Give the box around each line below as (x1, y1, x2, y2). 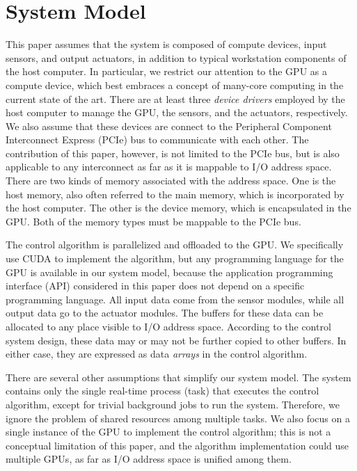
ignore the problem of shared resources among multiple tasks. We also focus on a (6, 410, 350, 425)
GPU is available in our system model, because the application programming (6, 264, 333, 279)
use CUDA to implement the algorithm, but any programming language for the (6, 251, 344, 266)
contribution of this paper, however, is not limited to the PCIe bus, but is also (6, 145, 340, 160)
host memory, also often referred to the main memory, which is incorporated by (6, 186, 344, 201)
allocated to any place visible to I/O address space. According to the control (6, 319, 331, 333)
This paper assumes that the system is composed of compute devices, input (6, 37, 327, 51)
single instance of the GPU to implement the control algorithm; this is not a (6, 424, 331, 439)
